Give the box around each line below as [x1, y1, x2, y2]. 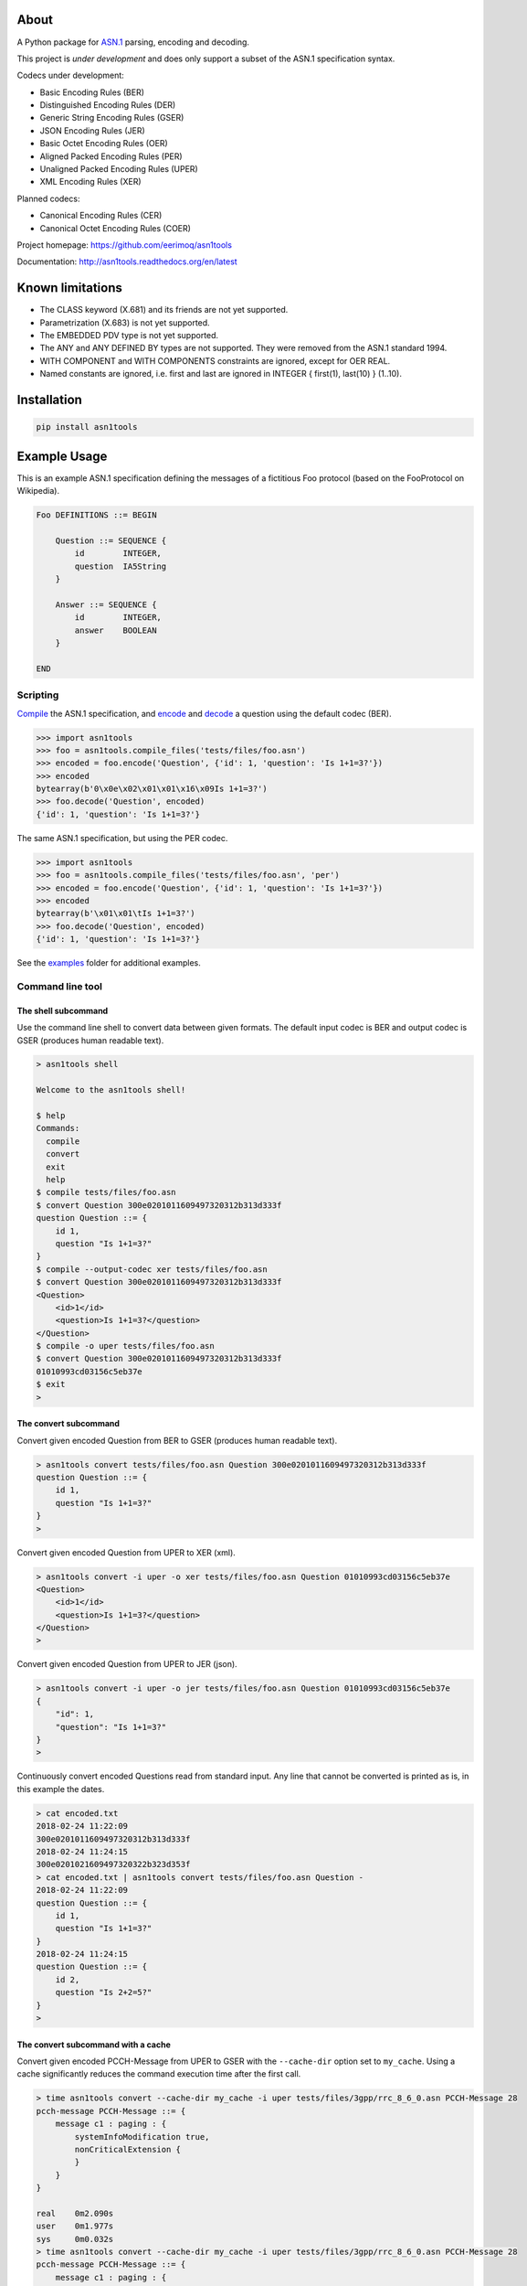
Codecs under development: [16, 69, 125, 81]
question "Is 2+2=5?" [55, 1987, 153, 1998]
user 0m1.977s [36, 2221, 114, 2231]
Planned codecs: [16, 193, 80, 204]
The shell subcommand [16, 1005, 109, 1016]
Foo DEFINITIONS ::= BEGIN [36, 510, 157, 520]
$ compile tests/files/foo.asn [36, 1187, 177, 1198]
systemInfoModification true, [74, 2131, 210, 2142]
